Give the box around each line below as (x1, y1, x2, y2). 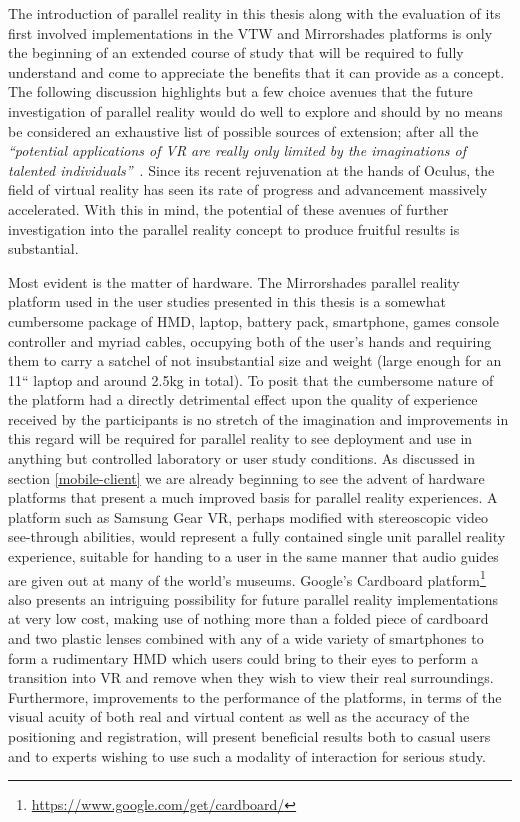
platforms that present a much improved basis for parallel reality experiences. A (8, 487, 498, 508)
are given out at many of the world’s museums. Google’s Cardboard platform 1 (8, 566, 486, 590)
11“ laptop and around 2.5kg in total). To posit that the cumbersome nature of (8, 369, 494, 390)
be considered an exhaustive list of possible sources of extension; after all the (8, 120, 479, 141)
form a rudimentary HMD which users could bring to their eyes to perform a (8, 647, 479, 668)
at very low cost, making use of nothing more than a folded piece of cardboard (8, 608, 489, 629)
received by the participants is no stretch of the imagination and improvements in (8, 408, 509, 429)
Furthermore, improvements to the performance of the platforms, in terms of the (8, 686, 502, 707)
